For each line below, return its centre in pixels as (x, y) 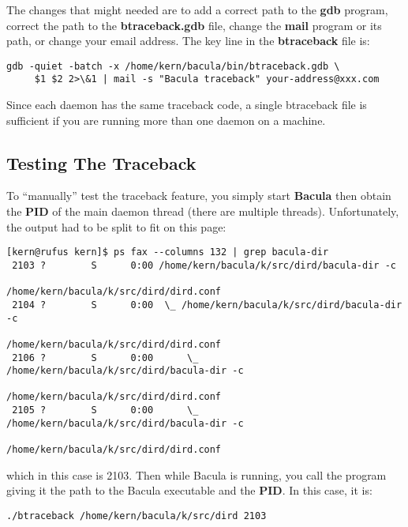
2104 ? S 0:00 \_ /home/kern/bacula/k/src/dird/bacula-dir (207, 305)
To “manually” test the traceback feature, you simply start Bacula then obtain (199, 196)
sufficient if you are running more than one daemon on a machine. (166, 120)
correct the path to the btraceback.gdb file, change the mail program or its (194, 25)
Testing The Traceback (101, 162)
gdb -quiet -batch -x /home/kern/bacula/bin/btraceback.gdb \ (173, 66)
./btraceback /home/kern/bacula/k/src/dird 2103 (137, 516)
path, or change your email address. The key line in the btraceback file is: (188, 41)
